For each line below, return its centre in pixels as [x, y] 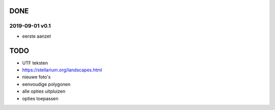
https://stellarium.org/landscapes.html [62, 70]
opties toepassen [40, 98]
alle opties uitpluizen [44, 91]
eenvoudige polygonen [46, 84]
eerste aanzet [36, 36]
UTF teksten [35, 63]
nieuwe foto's [36, 77]
